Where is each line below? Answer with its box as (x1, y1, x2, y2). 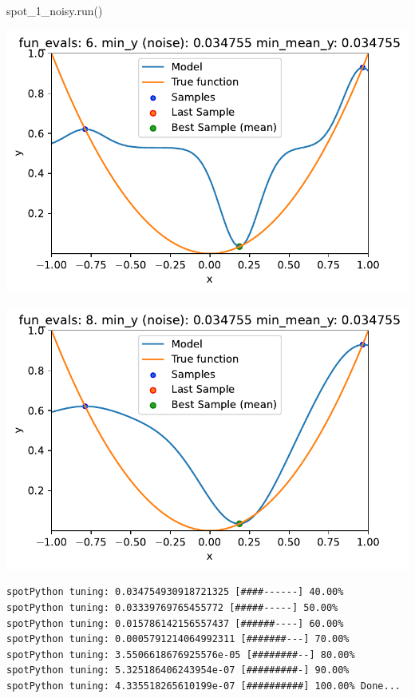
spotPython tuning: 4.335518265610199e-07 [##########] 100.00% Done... (6, 680, 401, 692)
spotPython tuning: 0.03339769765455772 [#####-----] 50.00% (6, 602, 338, 614)
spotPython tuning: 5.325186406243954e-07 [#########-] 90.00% (6, 664, 350, 676)
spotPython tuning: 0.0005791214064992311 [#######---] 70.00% (6, 633, 350, 645)
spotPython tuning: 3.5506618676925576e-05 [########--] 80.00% (6, 648, 355, 660)
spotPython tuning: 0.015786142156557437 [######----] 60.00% (6, 617, 344, 629)
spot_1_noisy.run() (6, 2, 103, 18)
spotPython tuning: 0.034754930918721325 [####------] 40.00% (6, 586, 344, 598)
